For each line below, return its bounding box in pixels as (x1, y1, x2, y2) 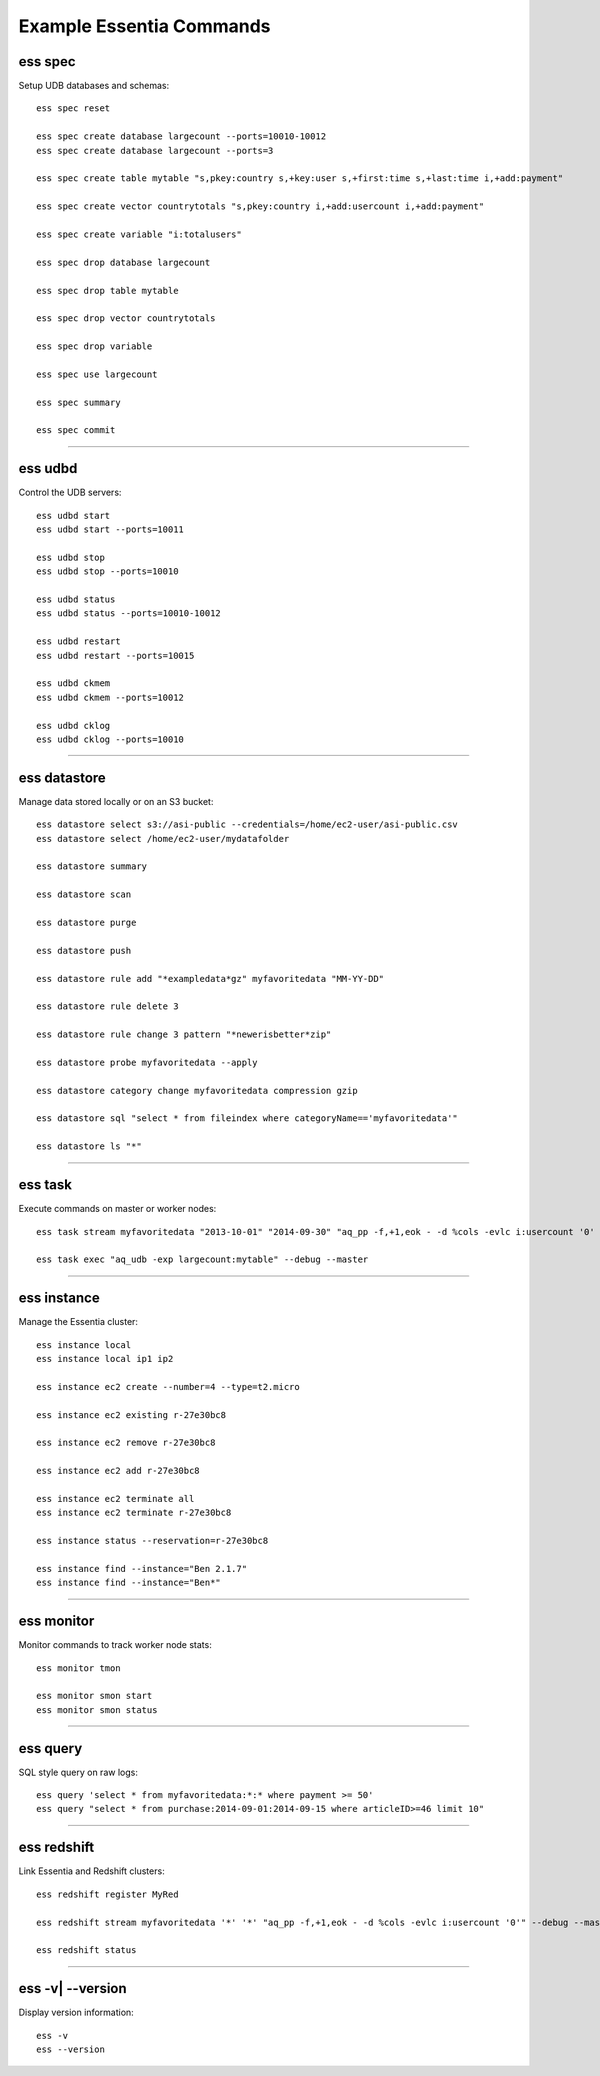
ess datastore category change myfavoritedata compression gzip (36, 1085, 359, 1096)
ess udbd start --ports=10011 (36, 524, 185, 535)
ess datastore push (36, 945, 132, 956)
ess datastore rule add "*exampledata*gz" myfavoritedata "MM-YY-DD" (36, 973, 385, 984)
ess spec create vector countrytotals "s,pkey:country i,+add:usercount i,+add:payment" (36, 201, 485, 212)
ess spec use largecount (36, 368, 158, 380)
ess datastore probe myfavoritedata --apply (36, 1056, 259, 1068)
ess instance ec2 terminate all (36, 1493, 195, 1504)
